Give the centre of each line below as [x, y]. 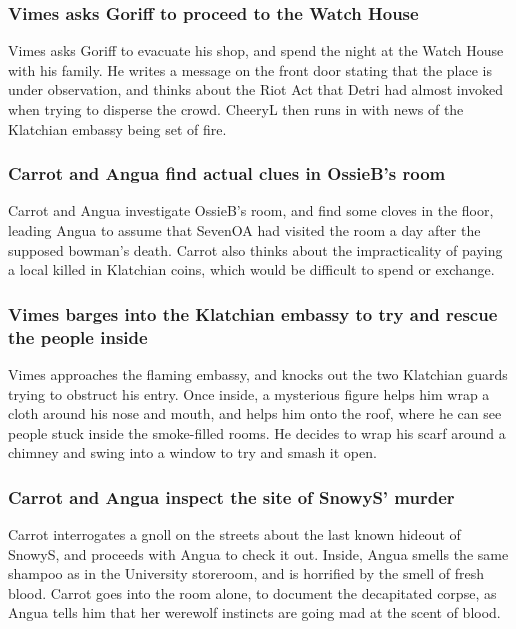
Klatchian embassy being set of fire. [117, 128]
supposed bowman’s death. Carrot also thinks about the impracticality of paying [255, 249]
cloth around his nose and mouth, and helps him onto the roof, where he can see [255, 413]
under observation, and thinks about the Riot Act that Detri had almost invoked [256, 89]
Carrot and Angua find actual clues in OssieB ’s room [227, 173]
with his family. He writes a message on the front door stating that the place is [250, 69]
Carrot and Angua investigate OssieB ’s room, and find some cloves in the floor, [251, 210]
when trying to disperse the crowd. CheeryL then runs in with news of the [236, 109]
